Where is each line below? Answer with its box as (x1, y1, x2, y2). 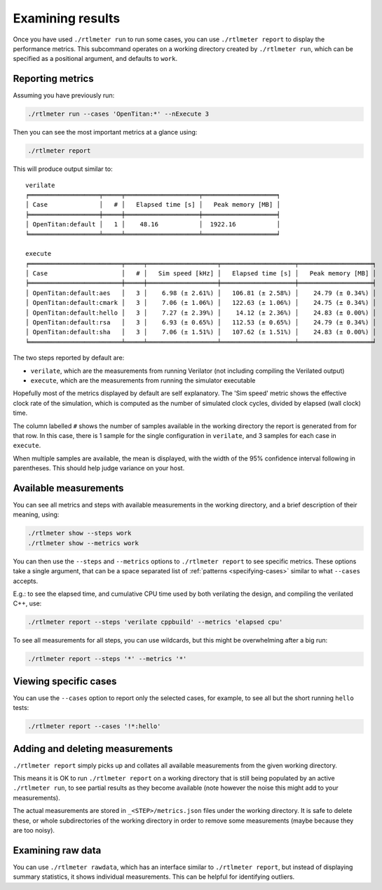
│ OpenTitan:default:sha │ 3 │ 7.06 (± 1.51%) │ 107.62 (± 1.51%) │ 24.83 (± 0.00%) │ (25, 328, 376, 336)
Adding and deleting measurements (13, 743, 173, 755)
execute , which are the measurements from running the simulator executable (30, 376, 256, 385)
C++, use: (13, 599, 42, 608)
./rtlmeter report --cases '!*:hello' (27, 723, 161, 730)
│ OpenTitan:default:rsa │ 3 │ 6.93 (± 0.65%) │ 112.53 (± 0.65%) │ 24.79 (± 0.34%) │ (25, 319, 376, 327)
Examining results (13, 11, 121, 26)
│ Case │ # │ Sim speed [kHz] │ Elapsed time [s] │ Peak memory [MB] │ (25, 270, 376, 278)
